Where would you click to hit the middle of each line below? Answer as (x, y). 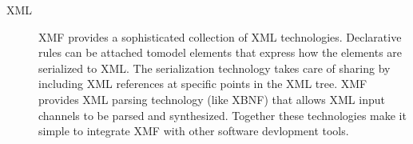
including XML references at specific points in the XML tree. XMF (203, 84)
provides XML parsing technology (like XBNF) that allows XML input (212, 99)
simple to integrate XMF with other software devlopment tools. (194, 131)
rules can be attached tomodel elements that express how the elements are (220, 52)
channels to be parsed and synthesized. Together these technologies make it (222, 115)
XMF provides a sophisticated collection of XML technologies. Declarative (220, 36)
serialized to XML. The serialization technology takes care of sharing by (214, 68)
